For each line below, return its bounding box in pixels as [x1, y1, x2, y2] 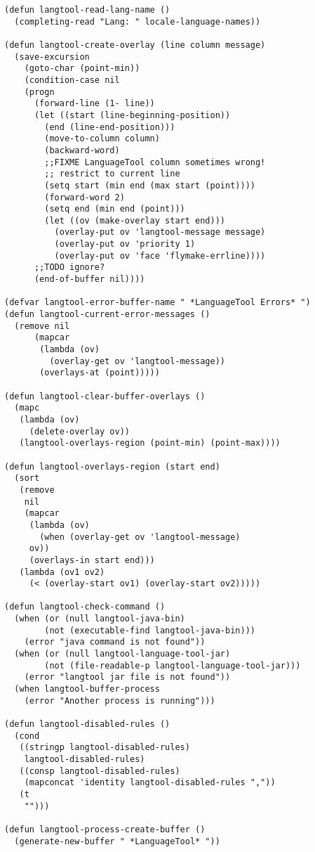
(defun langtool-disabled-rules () [4, 719, 170, 730]
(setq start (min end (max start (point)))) [44, 180, 255, 191]
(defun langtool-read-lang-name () [4, 5, 170, 15]
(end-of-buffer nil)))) [34, 274, 145, 285]
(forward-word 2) [44, 192, 125, 202]
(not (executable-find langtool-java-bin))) [44, 625, 255, 635]
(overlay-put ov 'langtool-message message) [54, 227, 266, 238]
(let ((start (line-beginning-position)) [34, 110, 231, 120]
